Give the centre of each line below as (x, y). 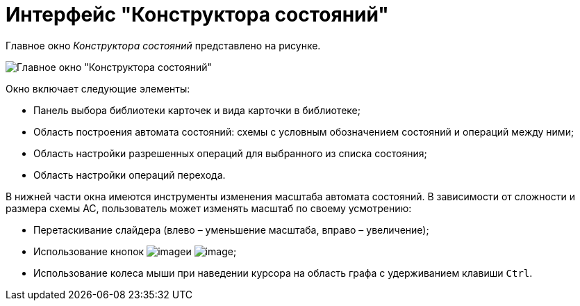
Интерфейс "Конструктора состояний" (197, 15)
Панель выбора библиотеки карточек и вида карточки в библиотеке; (197, 110)
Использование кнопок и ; (135, 251)
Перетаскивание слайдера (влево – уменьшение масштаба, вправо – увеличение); (231, 229)
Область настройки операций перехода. (130, 175)
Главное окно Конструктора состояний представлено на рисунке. (163, 45)
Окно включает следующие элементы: (98, 88)
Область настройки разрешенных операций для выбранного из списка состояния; (230, 153)
